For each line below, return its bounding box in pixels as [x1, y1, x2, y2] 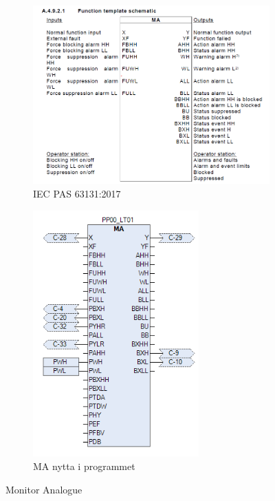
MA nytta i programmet [33, 459, 135, 473]
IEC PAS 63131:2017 [33, 186, 121, 200]
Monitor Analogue [5, 482, 82, 496]
